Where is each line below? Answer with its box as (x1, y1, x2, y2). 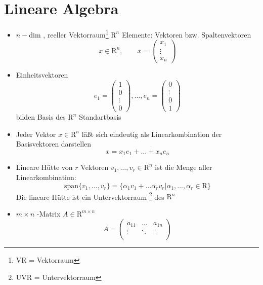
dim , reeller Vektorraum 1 (29, 28, 109, 40)
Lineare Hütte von (16, 162, 73, 172)
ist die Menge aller (155, 162, 212, 172)
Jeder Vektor (16, 128, 56, 139)
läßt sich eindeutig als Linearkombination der (81, 128, 222, 139)
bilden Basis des (16, 112, 66, 122)
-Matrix (36, 208, 61, 219)
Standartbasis (79, 112, 121, 122)
